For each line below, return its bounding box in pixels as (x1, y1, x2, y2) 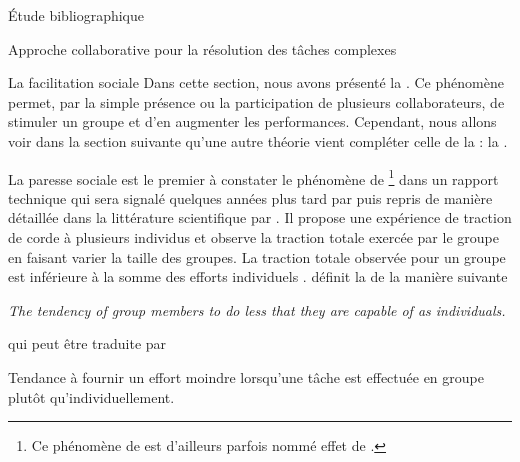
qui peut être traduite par (8, 333, 167, 354)
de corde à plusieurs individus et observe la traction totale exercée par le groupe (8, 227, 499, 247)
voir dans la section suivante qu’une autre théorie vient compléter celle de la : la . (8, 130, 508, 151)
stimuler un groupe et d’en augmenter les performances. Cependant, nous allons (8, 111, 497, 132)
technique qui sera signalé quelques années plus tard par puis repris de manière (8, 187, 493, 208)
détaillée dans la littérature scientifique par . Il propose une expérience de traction (8, 207, 512, 228)
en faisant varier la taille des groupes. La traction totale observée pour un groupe (8, 246, 506, 267)
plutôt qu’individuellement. (8, 386, 175, 407)
